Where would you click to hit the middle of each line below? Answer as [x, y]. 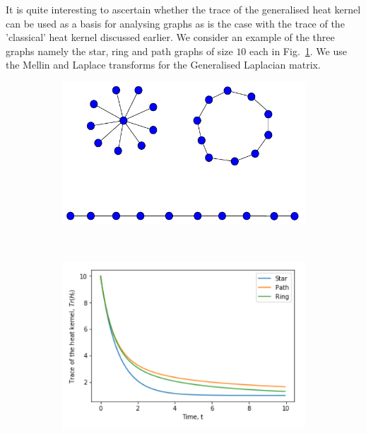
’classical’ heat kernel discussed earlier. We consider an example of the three [170, 37]
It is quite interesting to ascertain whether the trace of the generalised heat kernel [183, 9]
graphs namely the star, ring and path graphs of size [119, 51]
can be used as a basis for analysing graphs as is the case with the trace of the [175, 23]
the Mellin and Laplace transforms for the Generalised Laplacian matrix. [163, 65]
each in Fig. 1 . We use [298, 51]
